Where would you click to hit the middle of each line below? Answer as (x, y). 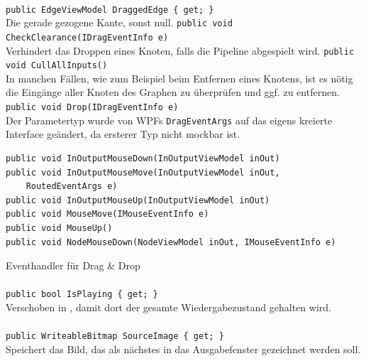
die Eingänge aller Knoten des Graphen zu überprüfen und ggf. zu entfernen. (173, 92)
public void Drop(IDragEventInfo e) (92, 108)
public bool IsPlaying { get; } (82, 295)
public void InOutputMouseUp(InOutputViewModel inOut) (138, 200)
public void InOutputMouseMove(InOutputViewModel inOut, (143, 172)
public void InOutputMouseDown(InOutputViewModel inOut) (143, 158)
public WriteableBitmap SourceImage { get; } (115, 336)
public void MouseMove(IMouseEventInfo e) (107, 214)
